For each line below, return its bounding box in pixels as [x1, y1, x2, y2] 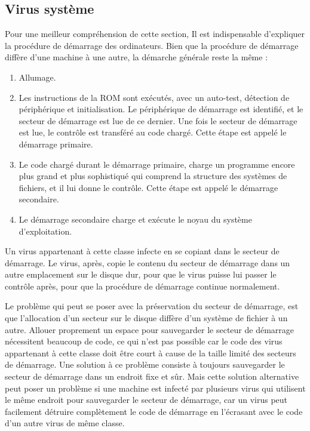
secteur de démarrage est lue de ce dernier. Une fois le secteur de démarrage [19, 114, 297, 127]
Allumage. [19, 70, 56, 83]
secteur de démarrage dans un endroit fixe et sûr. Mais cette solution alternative [5, 370, 299, 383]
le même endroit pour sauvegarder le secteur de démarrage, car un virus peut [5, 393, 288, 406]
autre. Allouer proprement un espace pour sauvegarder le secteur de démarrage [5, 323, 294, 335]
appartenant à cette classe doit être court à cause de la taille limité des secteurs [5, 346, 296, 359]
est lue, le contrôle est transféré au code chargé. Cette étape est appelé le [19, 126, 287, 138]
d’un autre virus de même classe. [5, 417, 125, 429]
